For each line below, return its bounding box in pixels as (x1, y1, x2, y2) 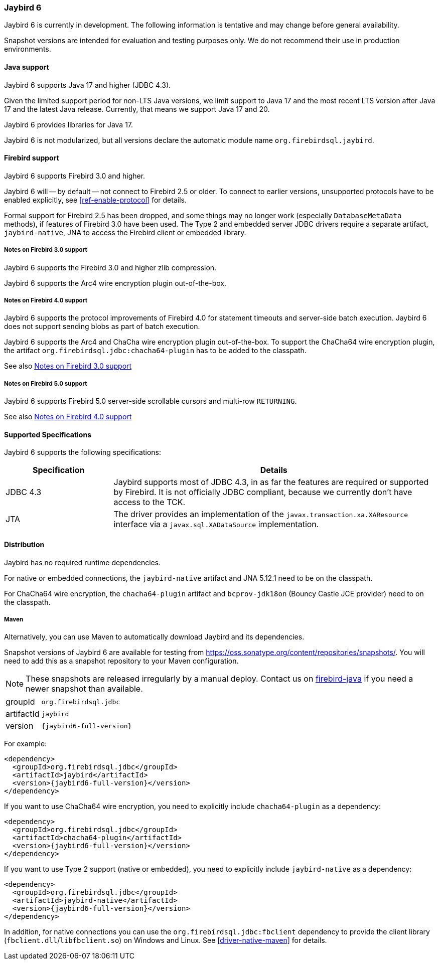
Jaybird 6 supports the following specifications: (4, 448, 162, 457)
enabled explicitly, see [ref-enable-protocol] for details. (4, 195, 187, 204)
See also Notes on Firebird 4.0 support (4, 412, 132, 421)
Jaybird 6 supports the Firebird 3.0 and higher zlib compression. (4, 263, 217, 272)
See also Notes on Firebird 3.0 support (4, 362, 132, 371)
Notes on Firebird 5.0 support (4, 380, 87, 387)
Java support (4, 62, 49, 71)
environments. (4, 45, 51, 54)
